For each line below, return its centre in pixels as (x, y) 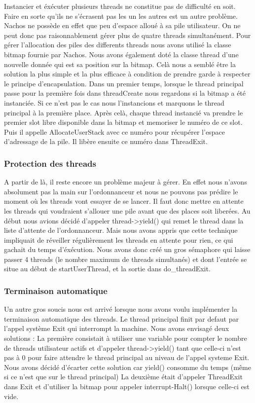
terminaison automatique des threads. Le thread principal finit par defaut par (121, 318)
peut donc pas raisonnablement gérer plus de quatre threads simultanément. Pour (127, 35)
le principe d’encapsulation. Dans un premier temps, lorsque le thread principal (124, 83)
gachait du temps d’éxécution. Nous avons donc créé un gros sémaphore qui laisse (127, 249)
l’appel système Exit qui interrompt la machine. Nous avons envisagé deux (117, 328)
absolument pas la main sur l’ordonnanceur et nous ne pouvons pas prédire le (121, 191)
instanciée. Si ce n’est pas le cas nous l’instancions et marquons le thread (114, 102)
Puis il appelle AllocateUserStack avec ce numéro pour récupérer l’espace (114, 131)
